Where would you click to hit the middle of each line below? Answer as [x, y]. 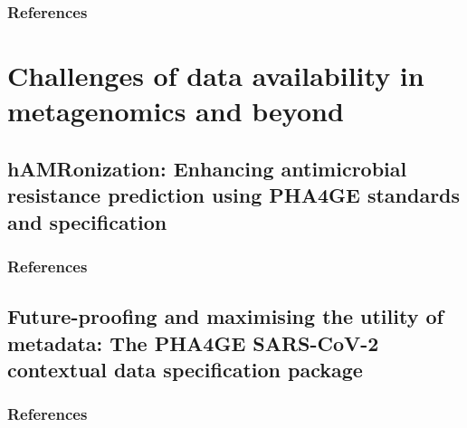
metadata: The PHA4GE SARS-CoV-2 [193, 342]
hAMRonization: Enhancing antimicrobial [207, 168]
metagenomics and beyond [176, 111]
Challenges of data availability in [216, 76]
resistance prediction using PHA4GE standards [234, 195]
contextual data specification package [185, 369]
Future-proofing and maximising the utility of [225, 316]
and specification [87, 221]
